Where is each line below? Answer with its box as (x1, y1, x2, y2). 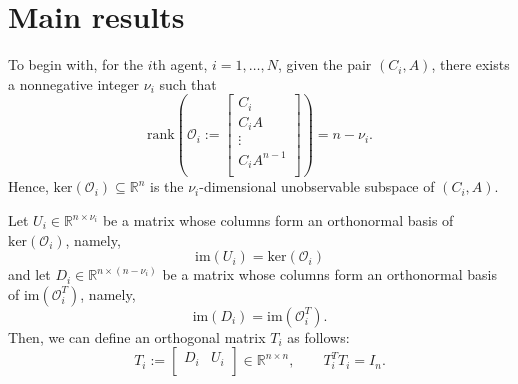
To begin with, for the (8, 54, 144, 75)
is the (149, 176, 184, 197)
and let (8, 264, 51, 285)
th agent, (152, 54, 208, 75)
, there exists (431, 54, 510, 75)
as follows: (287, 326, 350, 347)
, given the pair (277, 54, 372, 75)
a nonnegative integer (8, 73, 140, 94)
